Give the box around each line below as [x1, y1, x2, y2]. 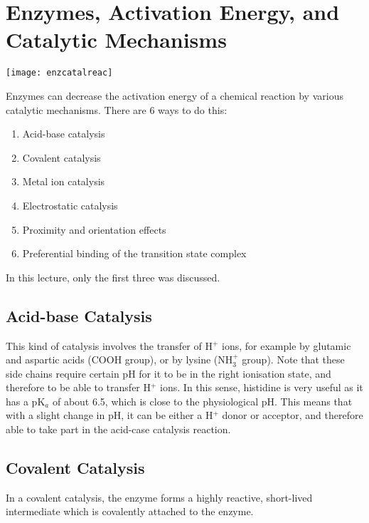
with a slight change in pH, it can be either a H [6, 408, 213, 423]
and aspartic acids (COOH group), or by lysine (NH [6, 352, 233, 367]
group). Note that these [242, 352, 345, 367]
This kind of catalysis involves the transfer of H [6, 338, 213, 353]
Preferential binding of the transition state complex [22, 246, 247, 261]
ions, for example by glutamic [222, 338, 351, 353]
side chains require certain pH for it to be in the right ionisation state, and [6, 366, 331, 380]
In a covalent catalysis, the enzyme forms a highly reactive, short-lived [6, 490, 313, 504]
